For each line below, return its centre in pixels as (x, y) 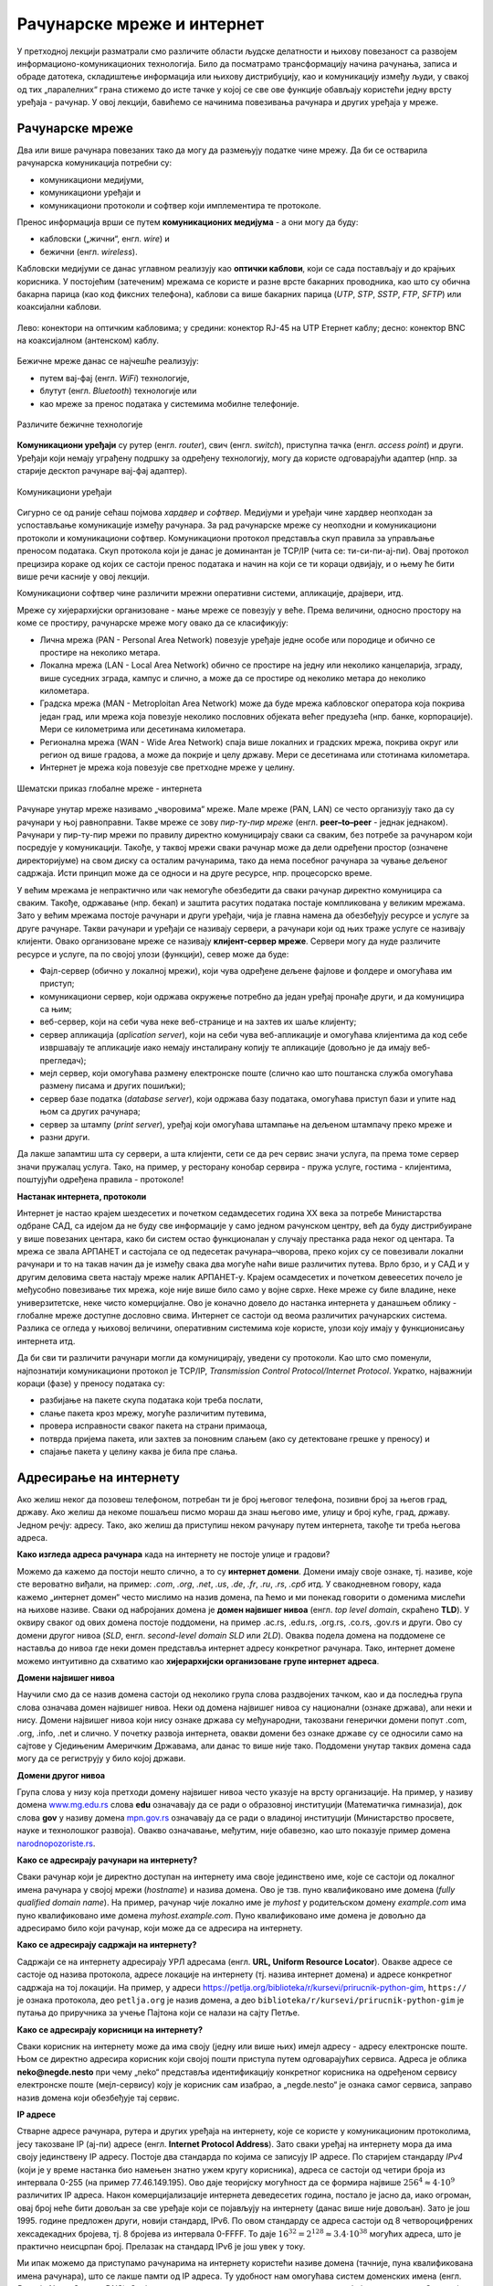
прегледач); (63, 1060)
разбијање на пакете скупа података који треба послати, (152, 1400)
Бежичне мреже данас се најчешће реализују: (108, 361)
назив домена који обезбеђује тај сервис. (98, 2098)
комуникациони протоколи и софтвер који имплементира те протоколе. (180, 205)
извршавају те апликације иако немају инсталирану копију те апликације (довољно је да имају (225, 1048)
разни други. (65, 1137)
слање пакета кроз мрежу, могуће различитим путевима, (153, 1413)
